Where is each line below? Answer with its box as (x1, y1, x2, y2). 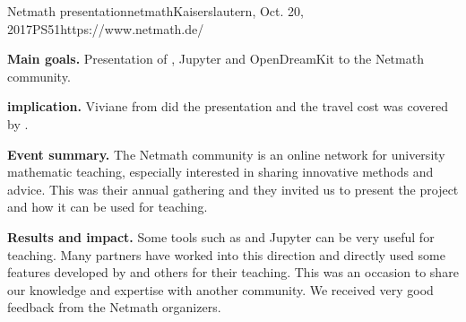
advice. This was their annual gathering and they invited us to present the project (7, 179, 459, 198)
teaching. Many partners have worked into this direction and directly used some (7, 245, 445, 264)
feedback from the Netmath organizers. (7, 298, 221, 317)
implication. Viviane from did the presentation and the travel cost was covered (7, 97, 449, 116)
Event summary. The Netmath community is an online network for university (7, 144, 445, 163)
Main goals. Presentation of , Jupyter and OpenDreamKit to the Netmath (7, 49, 424, 68)
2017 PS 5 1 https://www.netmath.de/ (7, 19, 204, 38)
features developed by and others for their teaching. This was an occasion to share (7, 263, 459, 282)
